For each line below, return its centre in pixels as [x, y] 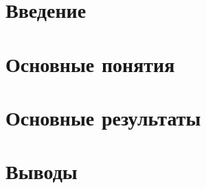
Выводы [42, 171]
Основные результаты [103, 117]
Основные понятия [90, 63]
